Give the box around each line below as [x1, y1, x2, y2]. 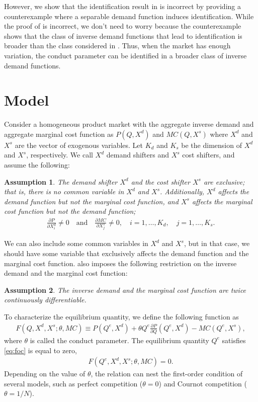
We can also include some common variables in [4, 238, 148, 249]
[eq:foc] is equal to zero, [4, 345, 77, 355]
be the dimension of [181, 139, 242, 150]
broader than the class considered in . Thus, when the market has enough [4, 40, 231, 51]
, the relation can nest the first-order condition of [91, 368, 243, 379]
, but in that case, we [184, 238, 250, 249]
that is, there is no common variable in [4, 186, 124, 197]
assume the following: [4, 159, 70, 170]
